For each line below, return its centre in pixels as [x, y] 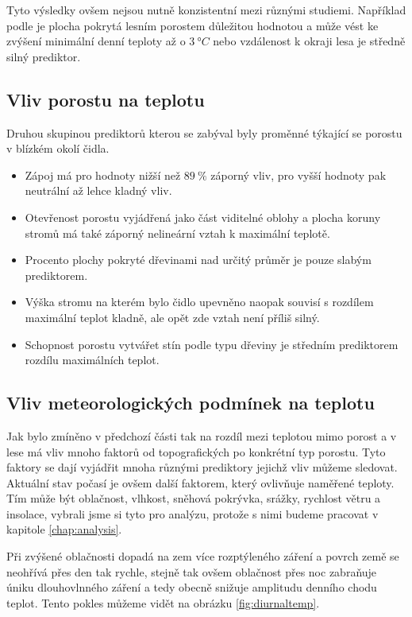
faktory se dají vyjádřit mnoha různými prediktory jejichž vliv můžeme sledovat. [202, 467]
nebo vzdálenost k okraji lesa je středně [309, 41]
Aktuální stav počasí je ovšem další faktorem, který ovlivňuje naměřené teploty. [200, 482]
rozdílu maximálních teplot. [92, 360]
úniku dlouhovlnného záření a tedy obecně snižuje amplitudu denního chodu [192, 587]
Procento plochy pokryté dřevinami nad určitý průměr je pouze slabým [198, 260]
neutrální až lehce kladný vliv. [98, 190]
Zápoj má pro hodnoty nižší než [103, 175]
